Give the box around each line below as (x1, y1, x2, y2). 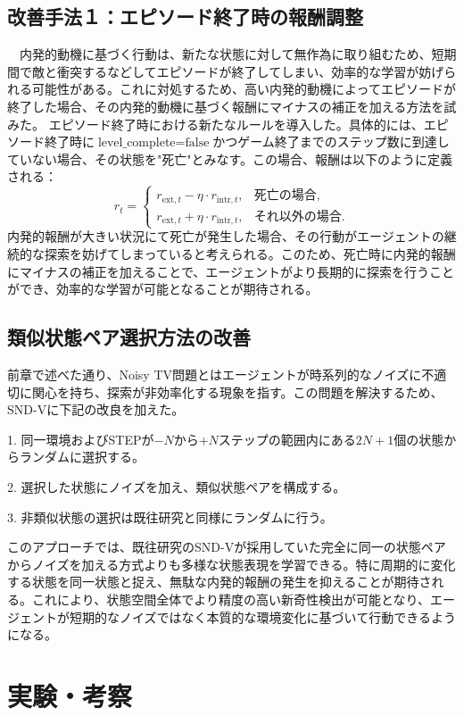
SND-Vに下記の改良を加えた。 (7, 400, 185, 419)
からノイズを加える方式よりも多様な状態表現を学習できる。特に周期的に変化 (7, 554, 456, 573)
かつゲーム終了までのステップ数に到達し (212, 132, 450, 151)
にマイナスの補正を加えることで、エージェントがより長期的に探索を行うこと (7, 262, 455, 280)
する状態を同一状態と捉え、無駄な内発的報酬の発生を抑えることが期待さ (7, 572, 432, 591)
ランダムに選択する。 (19, 447, 145, 466)
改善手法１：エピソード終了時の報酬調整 (7, 3, 363, 30)
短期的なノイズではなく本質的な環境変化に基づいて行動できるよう (69, 607, 456, 626)
